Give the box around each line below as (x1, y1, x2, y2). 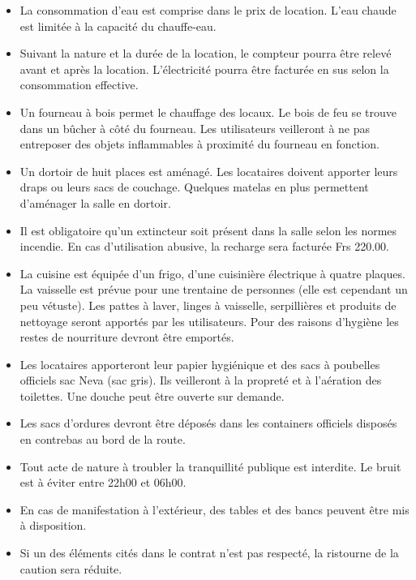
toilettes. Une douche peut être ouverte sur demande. (19, 387, 285, 404)
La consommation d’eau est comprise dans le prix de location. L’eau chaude (19, 2, 397, 18)
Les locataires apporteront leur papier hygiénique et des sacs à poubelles (19, 355, 380, 372)
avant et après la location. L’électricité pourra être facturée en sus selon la (19, 60, 389, 77)
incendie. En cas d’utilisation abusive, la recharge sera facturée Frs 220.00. (19, 238, 389, 255)
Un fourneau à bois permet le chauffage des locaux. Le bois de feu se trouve (19, 103, 397, 120)
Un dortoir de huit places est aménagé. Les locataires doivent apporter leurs (19, 162, 398, 179)
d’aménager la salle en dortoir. (19, 194, 171, 211)
